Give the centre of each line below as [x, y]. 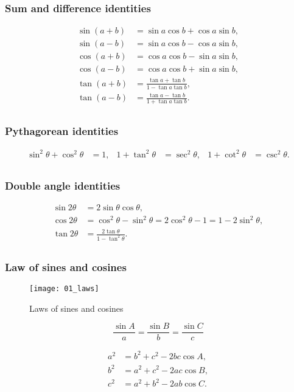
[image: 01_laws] [64, 289]
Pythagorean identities [62, 130]
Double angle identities [63, 185]
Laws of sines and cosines [76, 308]
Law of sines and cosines [66, 266]
